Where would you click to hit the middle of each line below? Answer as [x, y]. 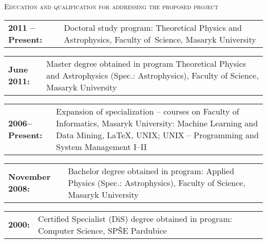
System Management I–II [101, 146]
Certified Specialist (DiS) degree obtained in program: [135, 218]
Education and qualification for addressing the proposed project [111, 6]
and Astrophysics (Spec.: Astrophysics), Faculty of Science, [152, 75]
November [30, 177]
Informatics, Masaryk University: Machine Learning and [157, 123]
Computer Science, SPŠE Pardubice [102, 230]
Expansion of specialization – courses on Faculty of [148, 111]
